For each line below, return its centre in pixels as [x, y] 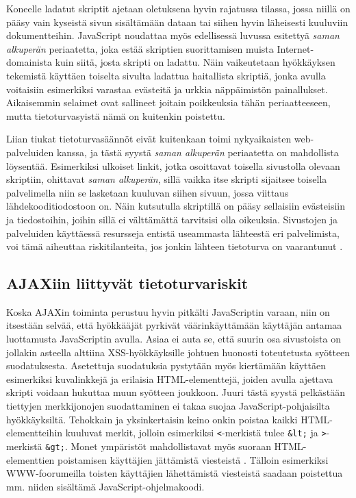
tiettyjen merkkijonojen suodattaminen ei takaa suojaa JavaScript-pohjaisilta [168, 406]
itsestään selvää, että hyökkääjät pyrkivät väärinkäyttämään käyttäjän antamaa [174, 325]
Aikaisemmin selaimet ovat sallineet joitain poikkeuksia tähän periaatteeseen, [168, 102]
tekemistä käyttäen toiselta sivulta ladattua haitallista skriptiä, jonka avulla [166, 75]
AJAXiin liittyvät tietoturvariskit [127, 283]
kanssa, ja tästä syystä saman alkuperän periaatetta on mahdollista [198, 152]
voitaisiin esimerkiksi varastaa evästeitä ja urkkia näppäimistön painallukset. [167, 89]
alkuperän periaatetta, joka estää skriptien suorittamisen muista [140, 48]
